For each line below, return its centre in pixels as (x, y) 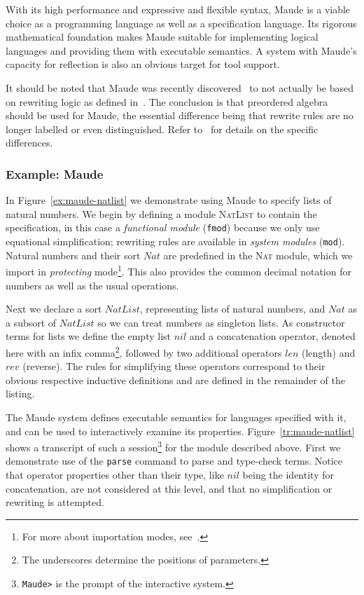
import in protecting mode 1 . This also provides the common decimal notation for (178, 270)
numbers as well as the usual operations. (92, 285)
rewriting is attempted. (55, 502)
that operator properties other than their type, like (115, 474)
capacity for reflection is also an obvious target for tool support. (143, 64)
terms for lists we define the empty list (89, 336)
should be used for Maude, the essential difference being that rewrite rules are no (180, 115)
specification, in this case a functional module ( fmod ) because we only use (163, 227)
